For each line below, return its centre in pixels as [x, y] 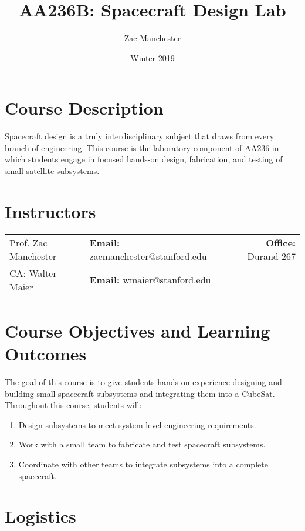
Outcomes [46, 354]
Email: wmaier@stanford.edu [150, 280]
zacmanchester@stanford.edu [148, 256]
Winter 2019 [152, 57]
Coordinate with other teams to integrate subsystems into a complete [143, 464]
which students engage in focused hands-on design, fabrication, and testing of [144, 159]
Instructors [50, 211]
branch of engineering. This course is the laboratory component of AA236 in [142, 147]
